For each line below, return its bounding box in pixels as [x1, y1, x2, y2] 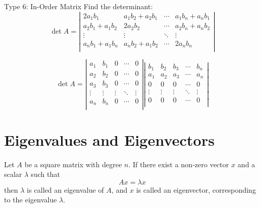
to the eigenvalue [4, 194, 57, 205]
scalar [4, 169, 22, 179]
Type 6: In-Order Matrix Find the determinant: [4, 1, 153, 11]
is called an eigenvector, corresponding [136, 184, 256, 195]
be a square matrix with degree [24, 159, 122, 169]
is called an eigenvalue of [26, 184, 104, 195]
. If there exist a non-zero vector [128, 159, 229, 169]
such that [31, 169, 60, 179]
